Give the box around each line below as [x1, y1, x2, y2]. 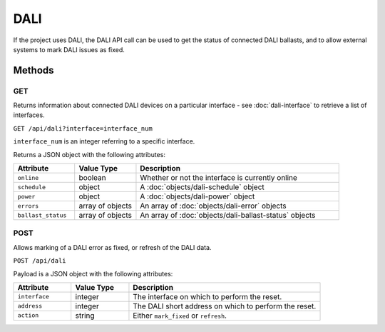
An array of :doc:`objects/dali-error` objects [140, 201, 287, 211]
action [17, 311, 39, 319]
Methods [13, 64, 54, 76]
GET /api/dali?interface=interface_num [13, 124, 153, 132]
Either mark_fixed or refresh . [133, 311, 227, 321]
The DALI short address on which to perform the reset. [133, 301, 317, 311]
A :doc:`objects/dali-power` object [140, 191, 255, 201]
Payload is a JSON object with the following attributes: [13, 269, 173, 278]
